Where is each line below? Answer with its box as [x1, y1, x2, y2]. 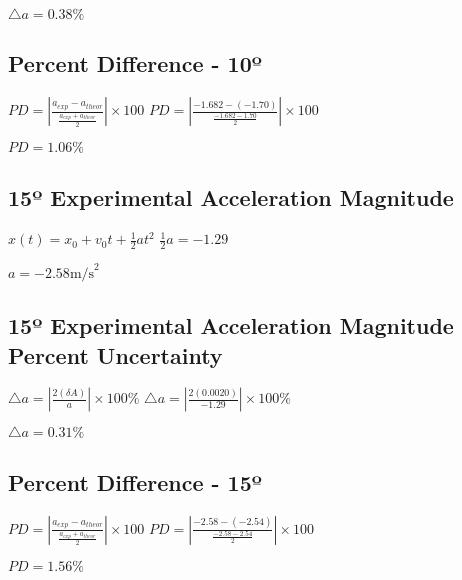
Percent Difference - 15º [8, 466, 262, 497]
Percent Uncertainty [8, 339, 223, 370]
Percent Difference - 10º [8, 48, 262, 79]
